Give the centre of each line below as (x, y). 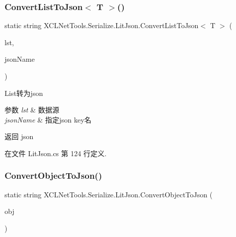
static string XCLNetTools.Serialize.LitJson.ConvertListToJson (102, 25)
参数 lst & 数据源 (32, 110)
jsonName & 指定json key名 (48, 119)
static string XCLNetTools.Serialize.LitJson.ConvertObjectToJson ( (109, 194)
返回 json (19, 136)
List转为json (24, 93)
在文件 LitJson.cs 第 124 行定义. (56, 153)
